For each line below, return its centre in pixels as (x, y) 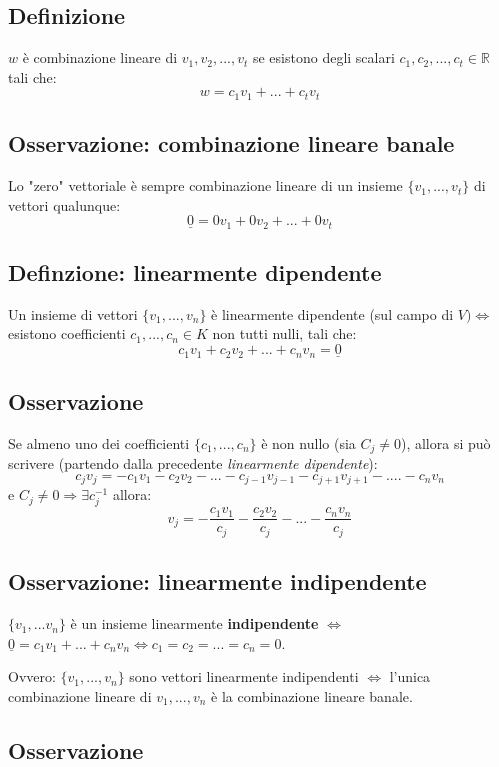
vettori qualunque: (64, 204)
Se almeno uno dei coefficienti (99, 442)
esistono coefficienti (67, 333)
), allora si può (445, 442)
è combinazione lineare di (100, 57)
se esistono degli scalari (323, 57)
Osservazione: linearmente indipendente (217, 581)
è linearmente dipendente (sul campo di (332, 313)
